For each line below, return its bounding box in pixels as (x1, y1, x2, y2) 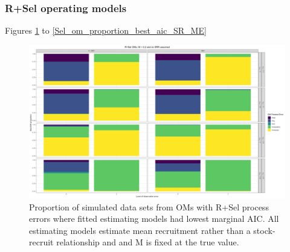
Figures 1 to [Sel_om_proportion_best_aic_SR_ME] (5, 24, 207, 37)
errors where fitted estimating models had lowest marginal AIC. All (29, 212, 279, 225)
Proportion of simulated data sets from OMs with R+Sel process (29, 200, 269, 213)
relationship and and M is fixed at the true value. (56, 236, 239, 248)
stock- (253, 224, 275, 236)
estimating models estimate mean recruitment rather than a (29, 224, 251, 236)
